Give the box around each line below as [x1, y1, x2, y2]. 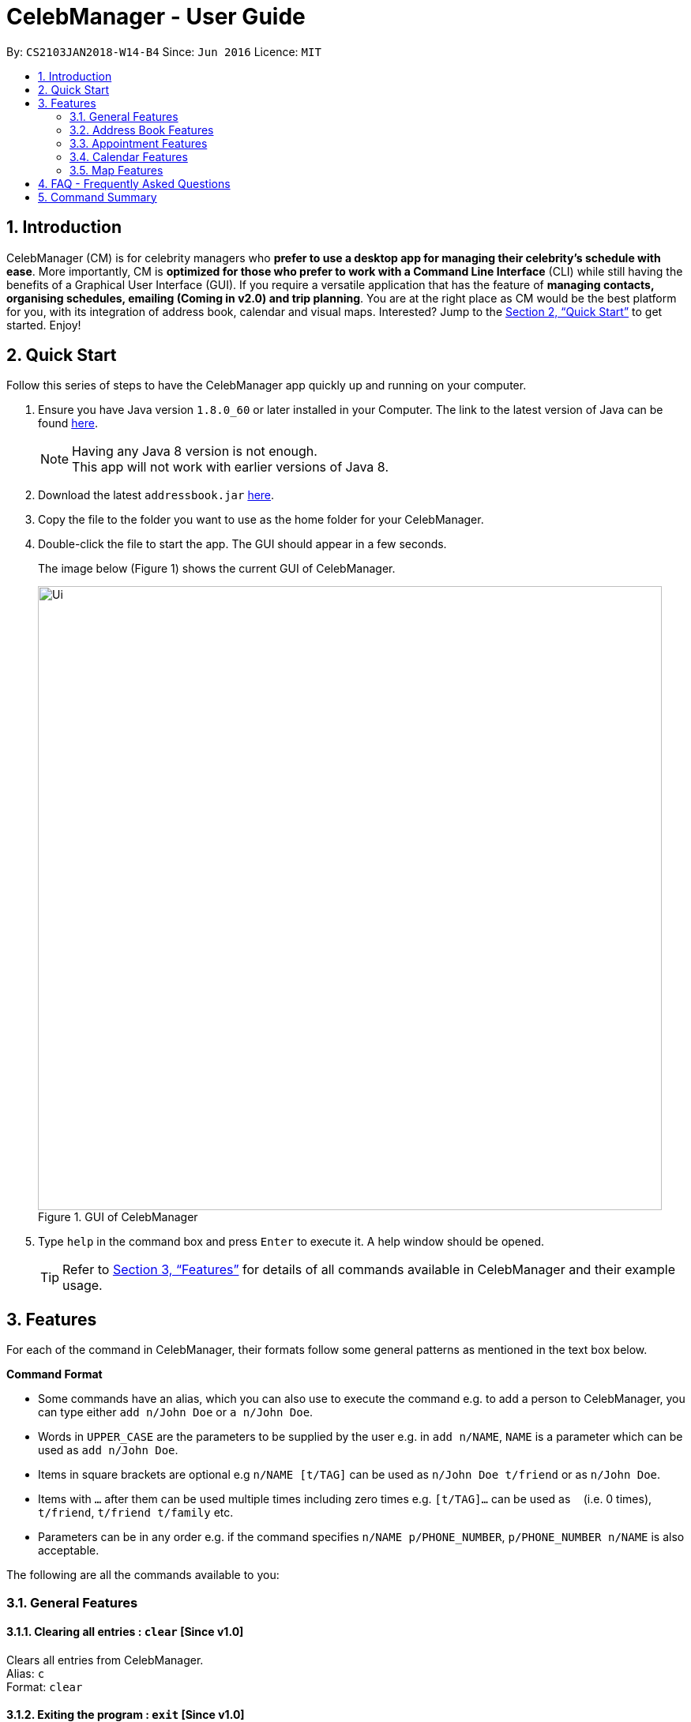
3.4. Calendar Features [69, 149, 188, 164]
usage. [62, 1277, 103, 1294]
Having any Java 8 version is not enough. [72, 443, 317, 460]
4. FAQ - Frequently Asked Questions [38, 176, 231, 190]
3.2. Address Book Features [69, 122, 214, 137]
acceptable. [38, 1543, 100, 1558]
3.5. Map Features [69, 163, 163, 177]
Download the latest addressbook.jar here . [38, 488, 275, 502]
